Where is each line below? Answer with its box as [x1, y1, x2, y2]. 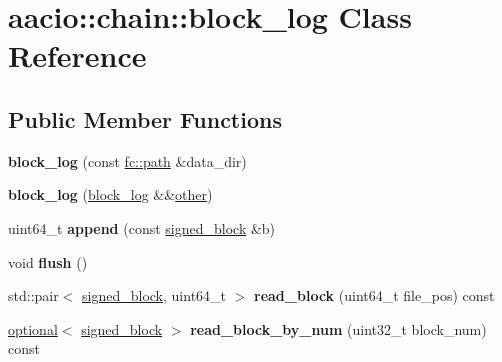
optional [8, 318, 58, 339]
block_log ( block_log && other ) [8, 184, 213, 205]
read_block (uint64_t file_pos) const [254, 285, 495, 306]
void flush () [8, 251, 88, 272]
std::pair [8, 285, 59, 306]
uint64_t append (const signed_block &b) [8, 217, 276, 238]
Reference [8, 35, 147, 76]
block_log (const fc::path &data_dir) [8, 150, 247, 171]
